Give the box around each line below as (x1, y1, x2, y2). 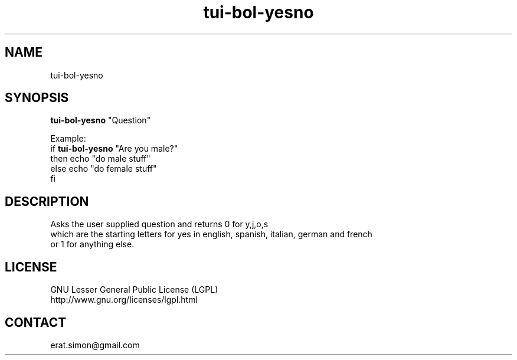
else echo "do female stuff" (50, 163, 157, 174)
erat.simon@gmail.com (50, 339, 140, 350)
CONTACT (5, 315, 67, 330)
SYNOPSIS (5, 90, 69, 106)
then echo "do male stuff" (50, 153, 150, 164)
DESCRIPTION (5, 194, 89, 209)
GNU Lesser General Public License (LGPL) (50, 284, 218, 295)
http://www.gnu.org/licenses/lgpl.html (50, 294, 198, 305)
